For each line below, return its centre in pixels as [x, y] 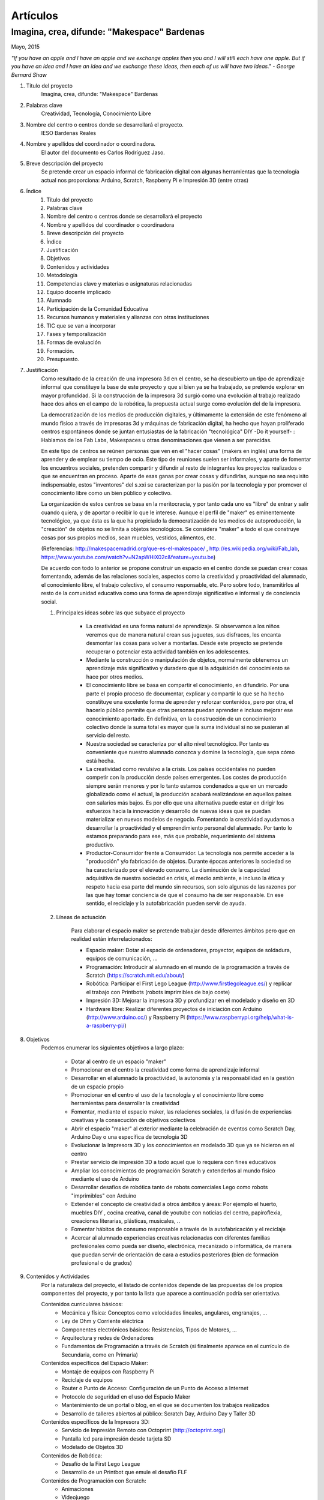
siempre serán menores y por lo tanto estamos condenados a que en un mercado [187, 785]
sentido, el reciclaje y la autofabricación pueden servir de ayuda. [166, 904]
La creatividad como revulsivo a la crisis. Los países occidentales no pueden [181, 769]
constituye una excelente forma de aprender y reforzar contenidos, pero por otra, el [190, 701]
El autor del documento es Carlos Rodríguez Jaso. [103, 152]
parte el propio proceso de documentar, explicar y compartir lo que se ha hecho [185, 694]
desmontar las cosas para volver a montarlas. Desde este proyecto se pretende [184, 643]
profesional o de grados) [101, 1262]
